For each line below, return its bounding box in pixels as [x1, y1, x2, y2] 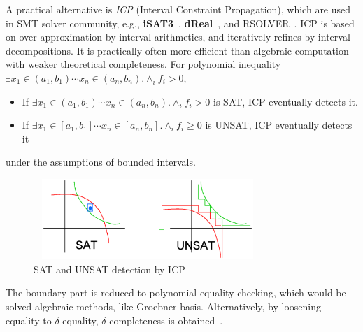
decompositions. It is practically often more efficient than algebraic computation [6, 43, 349, 57]
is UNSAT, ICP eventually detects [205, 117, 353, 132]
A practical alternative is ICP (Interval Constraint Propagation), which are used [6, 2, 351, 16]
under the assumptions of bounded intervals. [6, 154, 196, 169]
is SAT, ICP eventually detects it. [213, 94, 358, 108]
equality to [6, 312, 52, 327]
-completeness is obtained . [106, 312, 223, 327]
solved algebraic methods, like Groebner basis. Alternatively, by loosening [6, 298, 321, 313]
